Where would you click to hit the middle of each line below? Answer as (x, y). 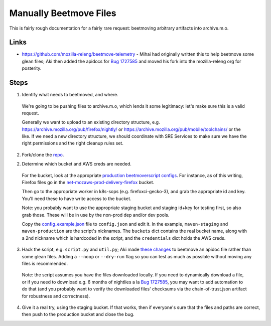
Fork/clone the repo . (43, 154)
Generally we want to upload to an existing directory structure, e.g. (91, 122)
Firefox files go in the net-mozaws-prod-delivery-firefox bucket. (88, 183)
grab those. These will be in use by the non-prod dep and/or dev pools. (96, 215)
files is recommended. (45, 263)
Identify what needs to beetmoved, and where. (70, 95)
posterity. (32, 68)
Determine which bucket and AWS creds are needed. (77, 164)
